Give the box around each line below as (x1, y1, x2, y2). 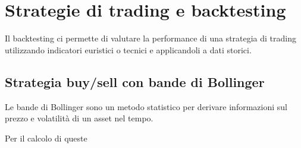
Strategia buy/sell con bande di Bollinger (5, 72, 265, 91)
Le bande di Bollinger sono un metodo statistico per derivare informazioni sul (5, 100, 287, 112)
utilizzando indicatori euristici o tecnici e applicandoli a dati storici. (5, 43, 252, 56)
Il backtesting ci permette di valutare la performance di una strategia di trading (5, 32, 297, 44)
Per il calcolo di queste (5, 131, 87, 144)
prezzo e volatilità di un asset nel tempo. (5, 112, 153, 124)
